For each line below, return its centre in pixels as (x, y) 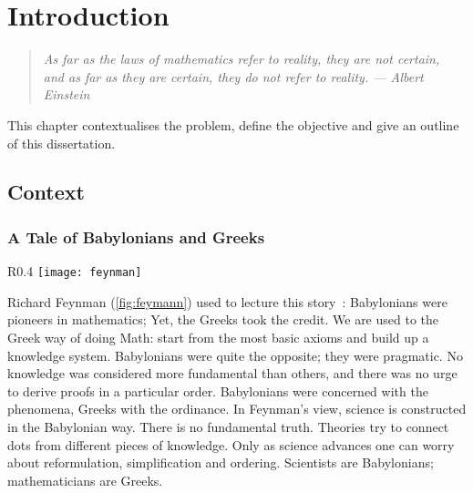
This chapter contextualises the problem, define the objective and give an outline (233, 124)
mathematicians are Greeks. (85, 480)
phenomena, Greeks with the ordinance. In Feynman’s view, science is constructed (237, 409)
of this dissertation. (62, 143)
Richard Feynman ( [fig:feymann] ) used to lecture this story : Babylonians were (227, 301)
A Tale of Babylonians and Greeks (136, 236)
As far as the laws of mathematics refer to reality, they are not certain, (242, 59)
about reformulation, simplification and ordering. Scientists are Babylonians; (221, 462)
